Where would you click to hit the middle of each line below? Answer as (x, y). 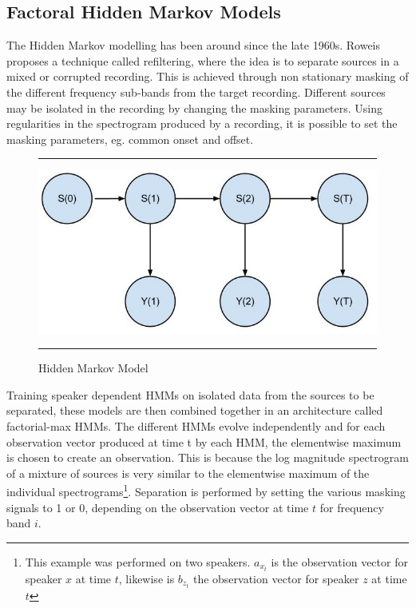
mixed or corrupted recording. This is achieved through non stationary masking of (208, 76)
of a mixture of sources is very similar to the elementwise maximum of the (188, 473)
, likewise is (147, 578)
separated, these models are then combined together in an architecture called (195, 410)
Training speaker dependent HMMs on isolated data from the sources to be (190, 394)
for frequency (352, 507)
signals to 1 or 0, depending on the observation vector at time (158, 507)
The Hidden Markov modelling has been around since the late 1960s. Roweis (194, 45)
